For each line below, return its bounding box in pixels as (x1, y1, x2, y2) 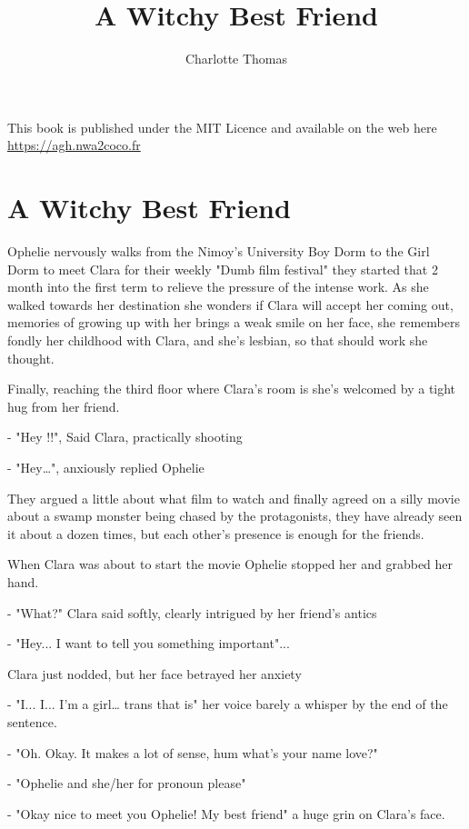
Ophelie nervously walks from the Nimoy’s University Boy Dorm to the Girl (7, 242, 430, 261)
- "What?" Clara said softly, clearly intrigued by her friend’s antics (7, 603, 377, 622)
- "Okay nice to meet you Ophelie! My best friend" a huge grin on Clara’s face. (7, 804, 445, 823)
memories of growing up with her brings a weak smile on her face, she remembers (7, 313, 460, 332)
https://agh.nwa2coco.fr (7, 135, 141, 155)
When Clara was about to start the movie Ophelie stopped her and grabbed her (7, 554, 454, 574)
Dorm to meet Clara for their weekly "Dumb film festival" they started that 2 (7, 259, 438, 278)
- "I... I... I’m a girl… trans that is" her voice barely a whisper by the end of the (7, 694, 448, 714)
